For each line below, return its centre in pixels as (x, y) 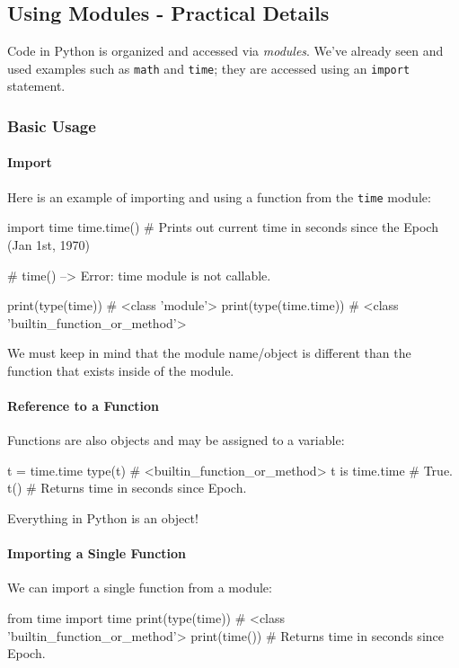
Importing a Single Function (97, 553)
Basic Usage (52, 125)
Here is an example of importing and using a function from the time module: (219, 196)
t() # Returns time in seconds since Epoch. (127, 488)
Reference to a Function (84, 406)
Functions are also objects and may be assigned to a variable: (176, 440)
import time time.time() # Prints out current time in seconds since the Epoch (223, 227)
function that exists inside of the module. (121, 370)
